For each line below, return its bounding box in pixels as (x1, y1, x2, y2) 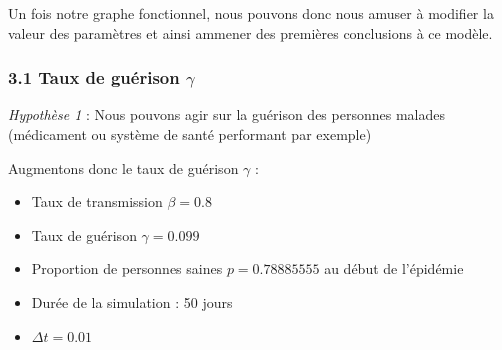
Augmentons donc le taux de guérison (8, 157, 239, 178)
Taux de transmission (31, 191, 163, 212)
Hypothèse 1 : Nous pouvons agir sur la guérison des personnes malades (8, 104, 445, 125)
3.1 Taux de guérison (8, 65, 180, 90)
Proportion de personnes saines (31, 258, 223, 279)
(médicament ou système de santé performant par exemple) (8, 124, 372, 144)
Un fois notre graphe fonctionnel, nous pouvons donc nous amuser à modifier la (8, 3, 494, 23)
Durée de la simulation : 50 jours (31, 291, 233, 312)
